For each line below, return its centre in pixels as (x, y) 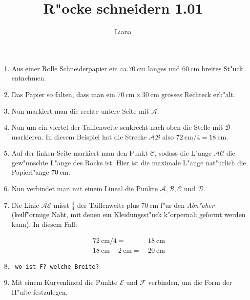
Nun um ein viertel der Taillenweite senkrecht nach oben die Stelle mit (117, 127)
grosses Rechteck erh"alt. (198, 94)
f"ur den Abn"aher (187, 205)
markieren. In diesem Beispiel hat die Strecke (79, 136)
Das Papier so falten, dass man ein (63, 94)
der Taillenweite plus (108, 205)
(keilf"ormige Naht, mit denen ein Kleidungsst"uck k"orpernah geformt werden (128, 214)
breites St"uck (222, 68)
